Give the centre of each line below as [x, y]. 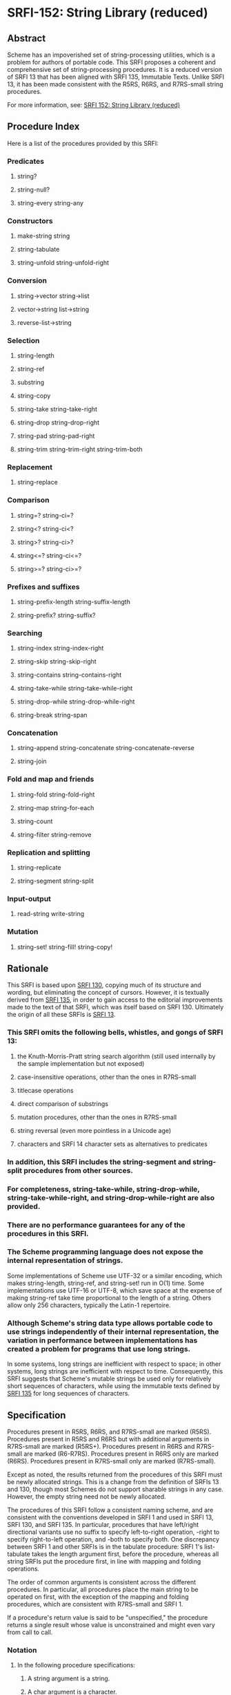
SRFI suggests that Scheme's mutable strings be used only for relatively [109, 1379]
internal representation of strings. [65, 1261]
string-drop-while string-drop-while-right [76, 702]
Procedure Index [43, 127]
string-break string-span [52, 715]
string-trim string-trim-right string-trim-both [80, 449]
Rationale [28, 969]
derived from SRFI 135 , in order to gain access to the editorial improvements [115, 1000]
